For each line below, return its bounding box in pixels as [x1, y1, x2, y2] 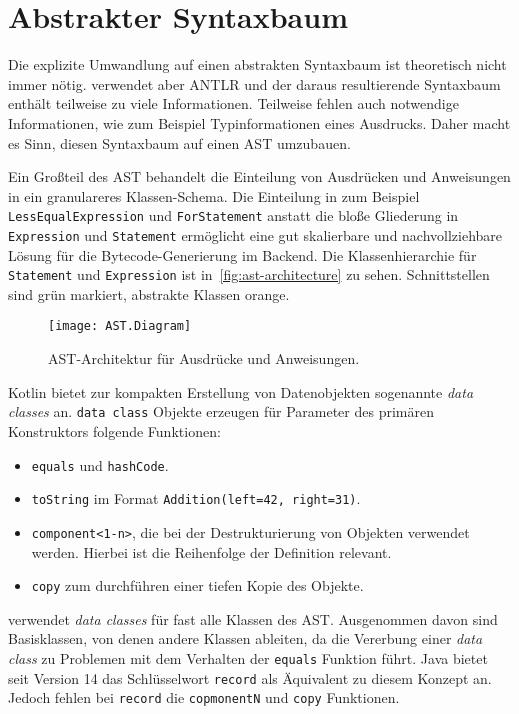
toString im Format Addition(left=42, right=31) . [31, 488, 361, 509]
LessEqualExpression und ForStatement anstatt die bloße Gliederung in [8, 205, 459, 226]
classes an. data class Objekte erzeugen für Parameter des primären [8, 401, 434, 422]
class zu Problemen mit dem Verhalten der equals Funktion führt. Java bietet [8, 647, 488, 668]
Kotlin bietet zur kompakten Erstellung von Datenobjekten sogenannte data [8, 381, 474, 402]
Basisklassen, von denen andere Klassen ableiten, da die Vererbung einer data [8, 628, 483, 649]
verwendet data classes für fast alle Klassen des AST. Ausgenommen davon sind [8, 608, 498, 629]
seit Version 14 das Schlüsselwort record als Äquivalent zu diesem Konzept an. [8, 667, 492, 688]
